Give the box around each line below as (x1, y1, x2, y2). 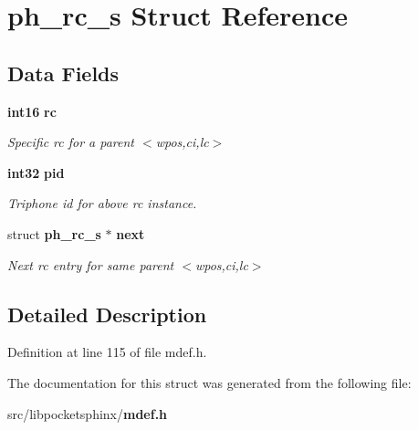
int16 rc (7, 101, 57, 121)
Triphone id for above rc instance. (7, 194, 197, 213)
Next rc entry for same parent (7, 255, 174, 274)
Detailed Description (7, 299, 207, 328)
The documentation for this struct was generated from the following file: (7, 372, 412, 392)
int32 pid (7, 163, 65, 182)
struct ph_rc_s (7, 224, 101, 243)
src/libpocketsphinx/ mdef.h (7, 404, 168, 423)
